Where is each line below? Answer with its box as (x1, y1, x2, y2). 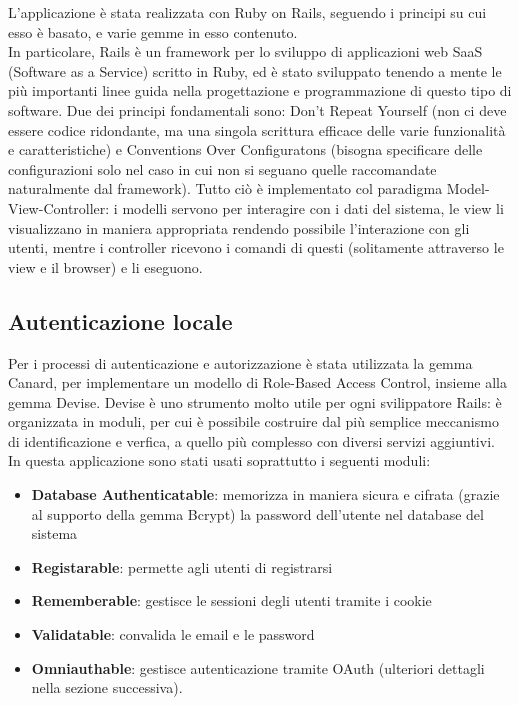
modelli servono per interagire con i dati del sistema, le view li (122, 197, 504, 218)
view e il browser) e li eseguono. (8, 256, 203, 277)
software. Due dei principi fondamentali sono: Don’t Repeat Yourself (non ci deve (8, 99, 507, 120)
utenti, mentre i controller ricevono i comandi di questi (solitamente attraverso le (8, 237, 504, 258)
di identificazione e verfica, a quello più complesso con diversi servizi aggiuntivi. (8, 430, 495, 451)
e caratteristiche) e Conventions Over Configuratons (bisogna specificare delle (8, 139, 483, 160)
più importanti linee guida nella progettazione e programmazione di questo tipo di (8, 80, 512, 101)
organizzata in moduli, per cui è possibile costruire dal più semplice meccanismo (8, 411, 499, 432)
